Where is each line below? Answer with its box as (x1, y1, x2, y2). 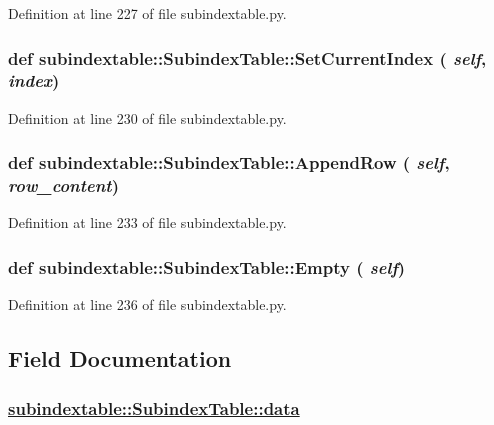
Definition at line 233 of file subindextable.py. (8, 212, 287, 233)
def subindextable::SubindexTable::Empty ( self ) (8, 254, 406, 279)
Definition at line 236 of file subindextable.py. (8, 294, 287, 315)
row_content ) (8, 173, 119, 198)
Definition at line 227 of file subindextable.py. (8, 3, 287, 23)
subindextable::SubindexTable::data (8, 395, 300, 420)
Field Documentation (8, 343, 232, 374)
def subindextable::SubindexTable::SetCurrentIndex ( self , (8, 45, 487, 70)
